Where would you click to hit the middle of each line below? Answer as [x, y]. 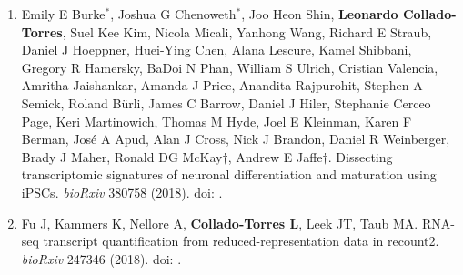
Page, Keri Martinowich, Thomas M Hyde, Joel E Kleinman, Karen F [216, 121]
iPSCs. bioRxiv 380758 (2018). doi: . [122, 192]
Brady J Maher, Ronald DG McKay [122, 156]
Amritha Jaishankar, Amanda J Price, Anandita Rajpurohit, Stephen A [222, 85]
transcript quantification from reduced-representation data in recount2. [241, 241]
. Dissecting [360, 156]
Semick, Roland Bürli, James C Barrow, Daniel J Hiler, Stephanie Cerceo [226, 102]
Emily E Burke [63, 14]
